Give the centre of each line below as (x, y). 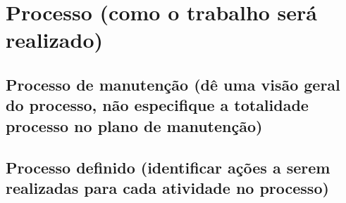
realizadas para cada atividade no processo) (167, 187)
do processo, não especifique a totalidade (157, 105)
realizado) (55, 40)
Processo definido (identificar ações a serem (168, 167)
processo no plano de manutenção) (134, 125)
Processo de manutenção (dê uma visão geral (173, 84)
